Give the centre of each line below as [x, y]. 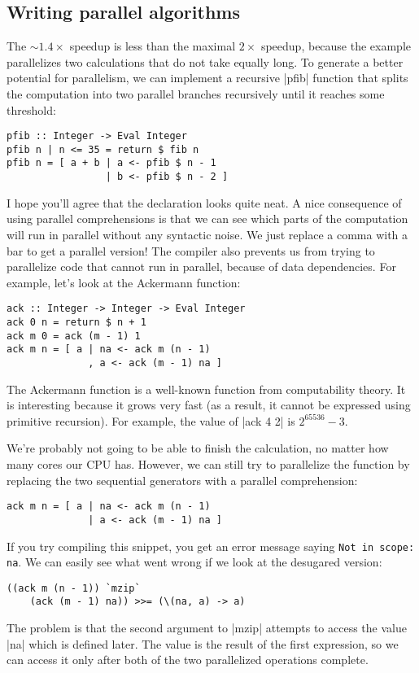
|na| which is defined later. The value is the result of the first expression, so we [203, 643]
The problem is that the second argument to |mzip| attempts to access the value [207, 628]
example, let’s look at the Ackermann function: [124, 282]
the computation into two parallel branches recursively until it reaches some [196, 93]
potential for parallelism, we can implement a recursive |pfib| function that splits [207, 78]
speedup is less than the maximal [153, 46]
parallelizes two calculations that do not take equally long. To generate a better [205, 61]
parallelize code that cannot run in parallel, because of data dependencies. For [201, 267]
